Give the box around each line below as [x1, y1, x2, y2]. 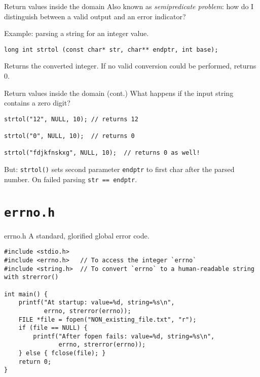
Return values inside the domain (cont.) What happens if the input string [4, 87, 234, 98]
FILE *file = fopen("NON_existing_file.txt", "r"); [18, 316, 197, 323]
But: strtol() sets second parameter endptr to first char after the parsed [4, 164, 235, 175]
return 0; [18, 358, 52, 365]
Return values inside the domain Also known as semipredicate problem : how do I [4, 1, 254, 11]
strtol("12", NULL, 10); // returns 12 [4, 115, 138, 123]
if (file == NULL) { [18, 324, 88, 332]
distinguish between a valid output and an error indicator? [4, 11, 186, 21]
